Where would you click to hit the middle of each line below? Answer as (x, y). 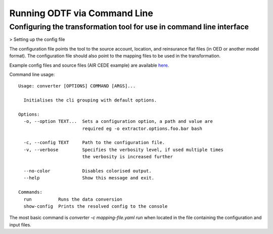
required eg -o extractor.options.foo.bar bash (142, 128)
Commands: (30, 192)
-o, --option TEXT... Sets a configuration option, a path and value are (118, 122)
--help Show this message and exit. (89, 178)
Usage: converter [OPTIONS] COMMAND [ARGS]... (77, 86)
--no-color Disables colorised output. (87, 171)
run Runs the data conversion (73, 199)
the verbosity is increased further (127, 157)
